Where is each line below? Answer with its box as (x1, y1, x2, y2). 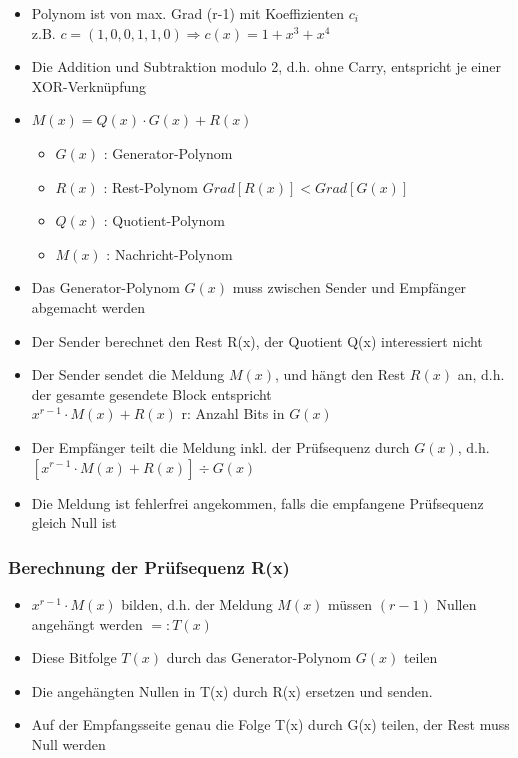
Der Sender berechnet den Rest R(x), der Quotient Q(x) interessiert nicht (31, 330, 483, 351)
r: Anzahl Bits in (181, 403, 285, 424)
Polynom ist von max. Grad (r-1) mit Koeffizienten (31, 3, 345, 23)
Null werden (31, 733, 106, 754)
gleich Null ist (31, 512, 117, 533)
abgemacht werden (31, 296, 145, 317)
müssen (328, 593, 373, 614)
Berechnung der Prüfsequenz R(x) (8, 554, 290, 579)
